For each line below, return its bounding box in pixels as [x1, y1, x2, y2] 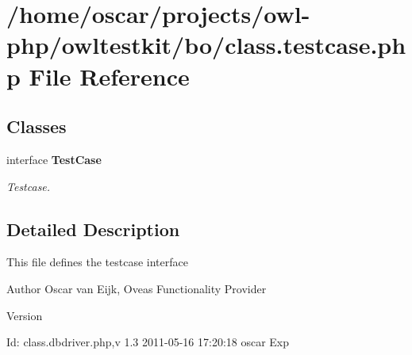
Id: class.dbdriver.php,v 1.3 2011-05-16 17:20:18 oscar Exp [6, 334, 290, 350]
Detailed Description [6, 216, 180, 241]
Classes [6, 114, 67, 139]
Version [6, 307, 43, 323]
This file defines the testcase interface [6, 254, 188, 270]
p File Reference [6, 59, 190, 92]
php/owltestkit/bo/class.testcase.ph [6, 29, 406, 61]
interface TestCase [6, 151, 102, 167]
